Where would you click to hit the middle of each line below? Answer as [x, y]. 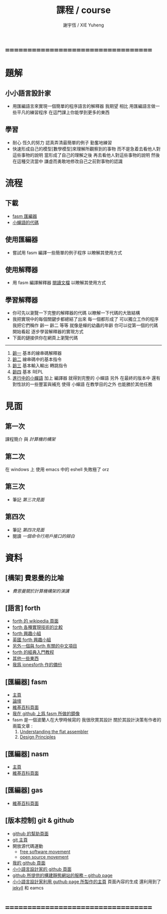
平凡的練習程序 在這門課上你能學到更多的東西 [63, 112]
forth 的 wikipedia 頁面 [35, 621]
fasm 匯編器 [25, 216]
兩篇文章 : [22, 726]
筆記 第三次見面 [28, 499]
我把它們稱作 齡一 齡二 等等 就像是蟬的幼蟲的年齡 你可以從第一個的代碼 [85, 325]
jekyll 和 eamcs [28, 888]
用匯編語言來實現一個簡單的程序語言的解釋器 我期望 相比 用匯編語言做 [84, 106]
